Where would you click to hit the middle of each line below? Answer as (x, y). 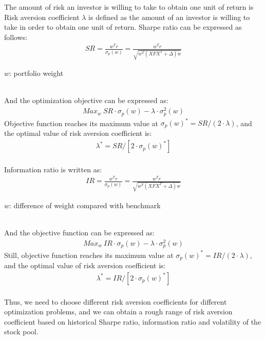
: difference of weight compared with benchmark (85, 205)
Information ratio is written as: (53, 169)
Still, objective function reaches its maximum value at (89, 255)
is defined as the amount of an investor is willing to (169, 17)
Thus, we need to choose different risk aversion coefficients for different (116, 301)
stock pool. (21, 332)
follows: (16, 37)
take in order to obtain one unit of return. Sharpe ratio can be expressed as (123, 27)
